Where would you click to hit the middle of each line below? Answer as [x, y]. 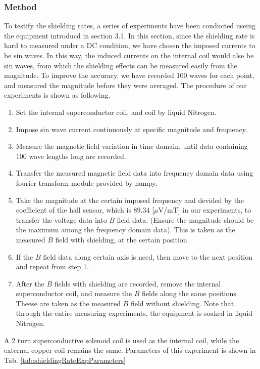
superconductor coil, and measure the [74, 293]
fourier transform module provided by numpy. [87, 182]
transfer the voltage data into [61, 219]
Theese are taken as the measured [68, 303]
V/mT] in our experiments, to [205, 210]
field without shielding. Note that [182, 303]
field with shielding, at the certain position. [122, 239]
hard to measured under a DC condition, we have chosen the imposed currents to [130, 45]
